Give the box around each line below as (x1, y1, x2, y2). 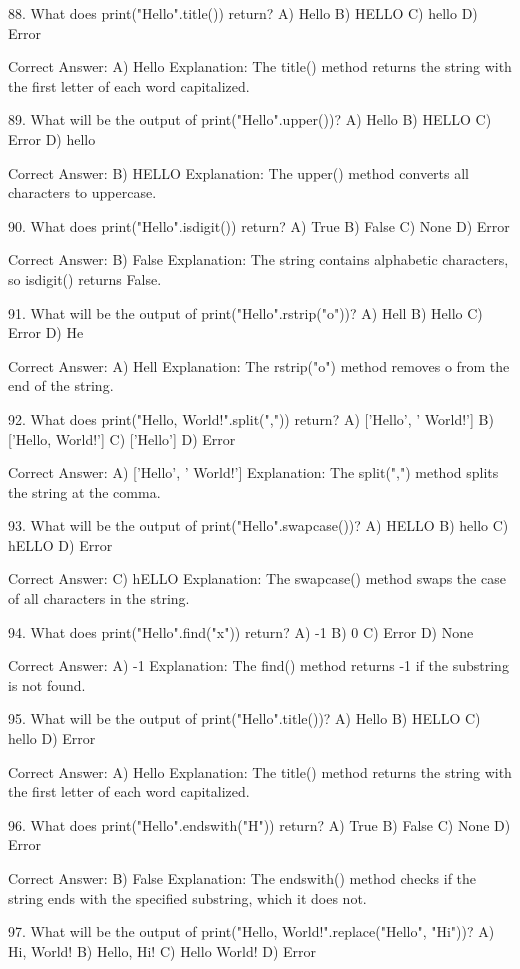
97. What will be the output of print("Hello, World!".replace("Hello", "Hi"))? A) (8, 921, 495, 942)
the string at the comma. (8, 481, 161, 502)
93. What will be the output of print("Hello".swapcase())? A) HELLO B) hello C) (8, 515, 509, 536)
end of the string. (8, 375, 114, 396)
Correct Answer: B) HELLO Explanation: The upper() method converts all (8, 162, 470, 183)
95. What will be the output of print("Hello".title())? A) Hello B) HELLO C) (8, 708, 481, 729)
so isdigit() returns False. (8, 268, 162, 289)
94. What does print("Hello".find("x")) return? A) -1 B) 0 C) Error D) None (8, 621, 474, 642)
